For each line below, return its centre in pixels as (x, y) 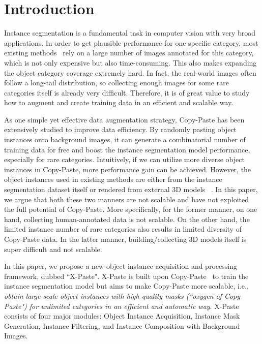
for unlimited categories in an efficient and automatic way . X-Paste (134, 306)
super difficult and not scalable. (53, 249)
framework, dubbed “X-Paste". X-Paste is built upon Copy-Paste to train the (126, 276)
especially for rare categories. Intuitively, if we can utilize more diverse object (124, 159)
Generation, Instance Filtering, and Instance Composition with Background (122, 325)
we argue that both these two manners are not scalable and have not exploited (126, 199)
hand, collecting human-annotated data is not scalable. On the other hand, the (127, 219)
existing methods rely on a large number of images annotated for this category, (129, 53)
